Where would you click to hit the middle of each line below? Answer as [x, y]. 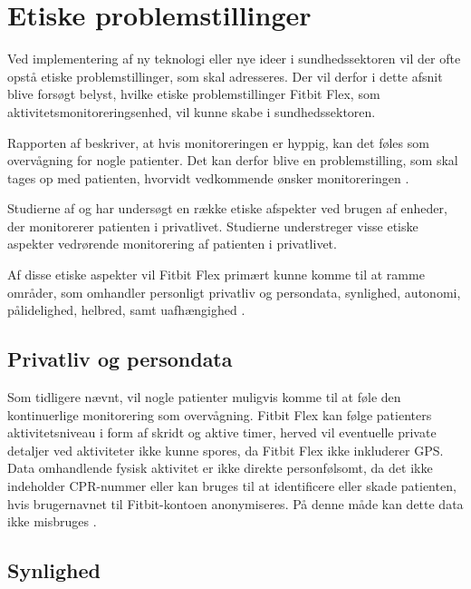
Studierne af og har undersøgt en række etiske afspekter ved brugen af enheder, [227, 208]
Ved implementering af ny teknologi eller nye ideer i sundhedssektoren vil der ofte [234, 59]
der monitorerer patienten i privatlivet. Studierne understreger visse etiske [213, 226]
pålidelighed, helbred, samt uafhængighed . [126, 310]
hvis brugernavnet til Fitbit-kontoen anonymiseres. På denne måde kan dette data [235, 503]
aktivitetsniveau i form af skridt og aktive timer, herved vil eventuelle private [222, 432]
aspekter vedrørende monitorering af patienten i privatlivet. [172, 244]
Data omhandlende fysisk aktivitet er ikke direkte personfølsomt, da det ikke [220, 468]
